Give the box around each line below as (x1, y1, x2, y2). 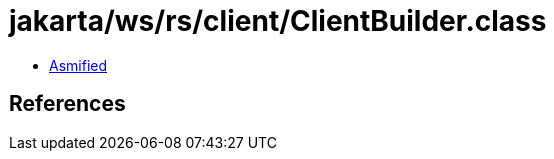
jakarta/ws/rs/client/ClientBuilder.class (9, 4, 547, 38)
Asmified (49, 56, 108, 74)
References (9, 91, 126, 117)
